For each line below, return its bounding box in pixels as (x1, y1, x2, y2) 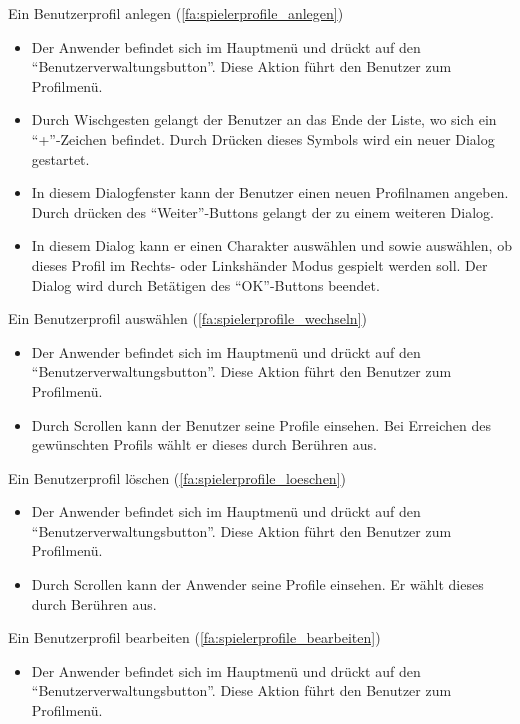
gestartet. (31, 148, 90, 169)
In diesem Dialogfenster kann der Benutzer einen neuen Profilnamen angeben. (31, 182, 509, 203)
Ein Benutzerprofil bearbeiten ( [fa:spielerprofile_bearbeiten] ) (8, 627, 381, 648)
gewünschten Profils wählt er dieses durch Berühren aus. (31, 434, 377, 455)
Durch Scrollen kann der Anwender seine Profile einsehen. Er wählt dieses (31, 574, 484, 595)
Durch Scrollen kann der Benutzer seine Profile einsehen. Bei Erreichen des (31, 414, 491, 435)
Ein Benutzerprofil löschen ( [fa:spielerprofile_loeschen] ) (8, 467, 346, 488)
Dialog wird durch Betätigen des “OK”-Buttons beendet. (31, 274, 380, 295)
